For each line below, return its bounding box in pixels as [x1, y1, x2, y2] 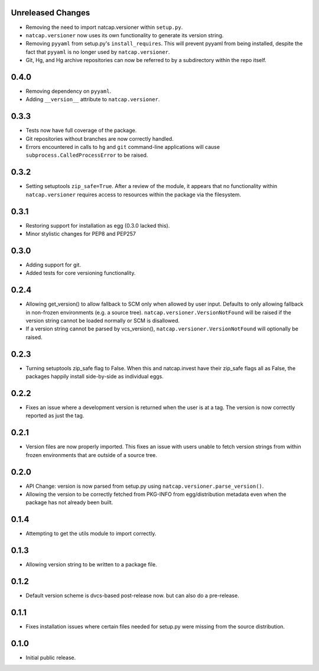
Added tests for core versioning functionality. [25, 270, 136, 277]
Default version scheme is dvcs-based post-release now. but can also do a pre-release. [25, 592, 239, 599]
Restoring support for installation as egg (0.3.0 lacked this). [25, 222, 170, 229]
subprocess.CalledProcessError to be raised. [25, 151, 148, 159]
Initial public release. [25, 654, 76, 661]
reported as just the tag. [25, 412, 84, 419]
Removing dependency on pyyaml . [25, 87, 112, 95]
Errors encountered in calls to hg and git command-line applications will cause [25, 144, 220, 151]
